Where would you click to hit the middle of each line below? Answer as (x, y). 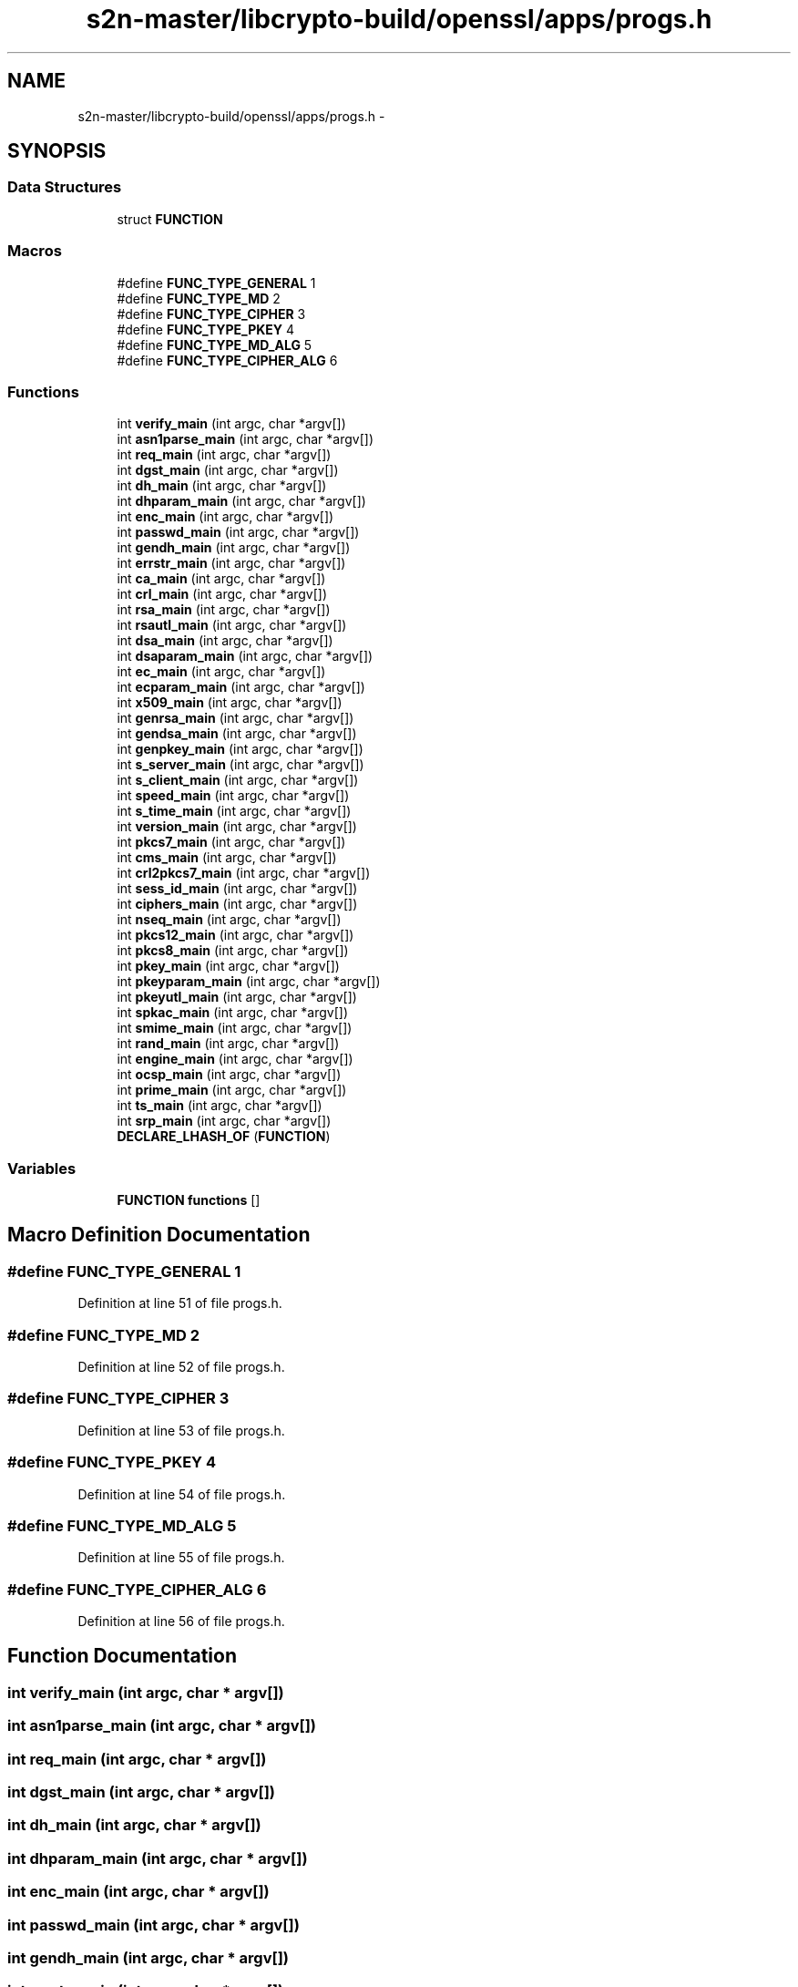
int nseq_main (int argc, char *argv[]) (229, 920)
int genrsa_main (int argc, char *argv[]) (235, 718)
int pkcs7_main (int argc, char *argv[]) (231, 842)
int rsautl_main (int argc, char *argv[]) (232, 625)
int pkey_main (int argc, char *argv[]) (228, 966)
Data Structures (65, 187)
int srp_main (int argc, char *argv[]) (224, 1121)
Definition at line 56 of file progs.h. (181, 1622)
